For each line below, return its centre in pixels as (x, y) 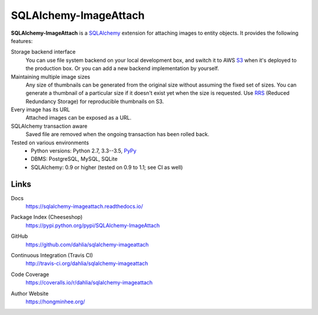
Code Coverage (30, 274)
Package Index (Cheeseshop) (47, 217)
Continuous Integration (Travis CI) (52, 256)
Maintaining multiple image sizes (51, 77)
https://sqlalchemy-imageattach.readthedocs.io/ (85, 207)
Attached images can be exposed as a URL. (79, 118)
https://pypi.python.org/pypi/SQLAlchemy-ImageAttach (93, 225)
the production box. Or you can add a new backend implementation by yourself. (122, 68)
